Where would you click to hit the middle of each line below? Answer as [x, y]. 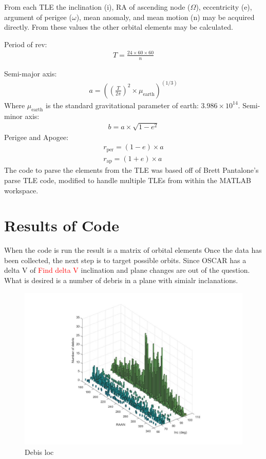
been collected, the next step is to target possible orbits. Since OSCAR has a [125, 260]
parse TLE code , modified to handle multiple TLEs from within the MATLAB [128, 180]
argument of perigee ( [38, 17]
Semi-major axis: [31, 73]
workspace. [21, 190]
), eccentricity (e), [224, 7]
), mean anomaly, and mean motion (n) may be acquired [165, 17]
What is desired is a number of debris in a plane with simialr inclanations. [121, 280]
